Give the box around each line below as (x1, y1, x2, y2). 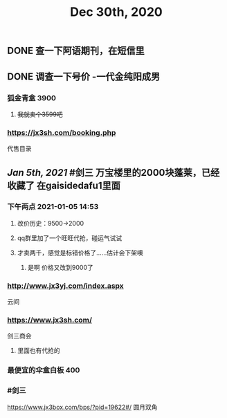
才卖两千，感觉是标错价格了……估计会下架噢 (17, 248, 143, 257)
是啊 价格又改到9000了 (27, 263, 93, 271)
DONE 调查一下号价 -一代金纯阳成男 (7, 71, 161, 82)
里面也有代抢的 (17, 347, 60, 355)
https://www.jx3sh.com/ (7, 316, 92, 325)
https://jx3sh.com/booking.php (7, 127, 116, 137)
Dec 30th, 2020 (70, 4, 163, 20)
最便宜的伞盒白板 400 (7, 365, 80, 375)
